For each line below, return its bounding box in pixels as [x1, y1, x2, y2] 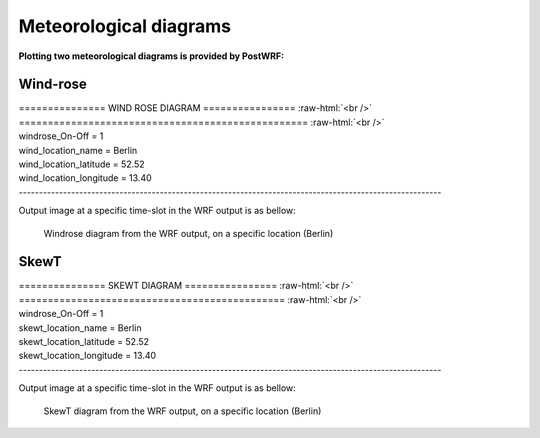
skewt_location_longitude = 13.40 [18, 350, 157, 362]
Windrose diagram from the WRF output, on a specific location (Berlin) [43, 227, 334, 239]
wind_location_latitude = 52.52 [18, 158, 145, 170]
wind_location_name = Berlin [18, 144, 138, 156]
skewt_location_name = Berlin [18, 321, 142, 334]
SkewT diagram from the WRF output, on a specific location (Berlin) [43, 405, 322, 417]
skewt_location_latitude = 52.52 [18, 336, 150, 348]
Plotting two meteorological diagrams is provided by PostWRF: [18, 50, 285, 62]
